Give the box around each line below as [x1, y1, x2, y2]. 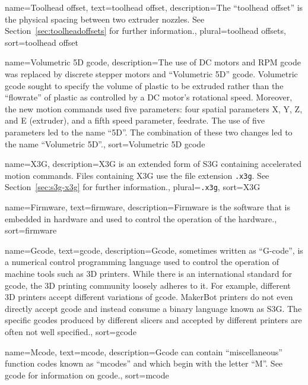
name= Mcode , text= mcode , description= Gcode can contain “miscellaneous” [5, 345, 282, 358]
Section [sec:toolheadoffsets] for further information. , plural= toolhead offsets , [5, 24, 286, 37]
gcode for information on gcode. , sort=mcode [5, 368, 169, 381]
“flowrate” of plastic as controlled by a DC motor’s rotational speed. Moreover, [5, 91, 293, 103]
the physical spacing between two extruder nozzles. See [5, 12, 205, 25]
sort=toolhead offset [5, 36, 78, 48]
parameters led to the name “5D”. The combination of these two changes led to [5, 125, 293, 138]
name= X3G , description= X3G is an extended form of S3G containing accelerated [5, 157, 301, 170]
